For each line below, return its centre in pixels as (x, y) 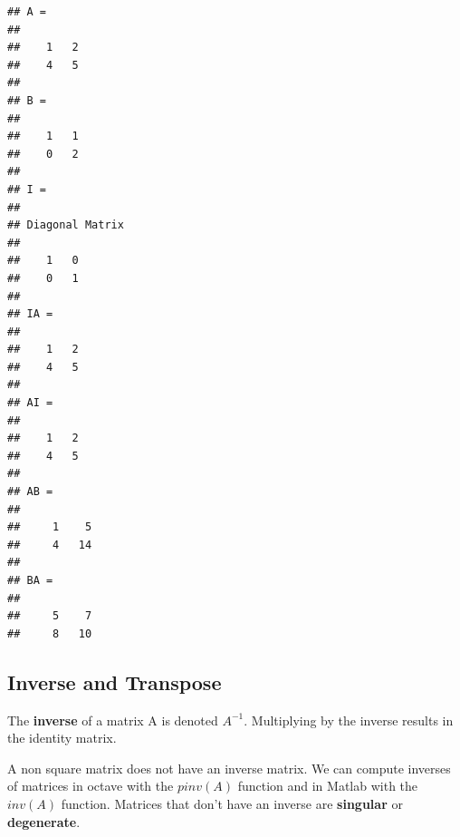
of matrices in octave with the (91, 786)
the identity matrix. (62, 738)
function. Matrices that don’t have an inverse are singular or (232, 803)
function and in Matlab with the (328, 786)
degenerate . (44, 821)
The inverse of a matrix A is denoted (113, 720)
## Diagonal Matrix (66, 225)
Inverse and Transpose (115, 681)
